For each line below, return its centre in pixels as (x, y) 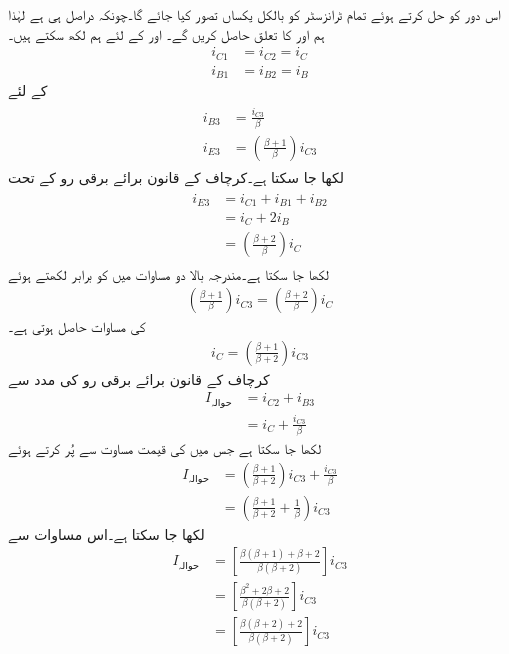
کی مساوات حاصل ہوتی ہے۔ (77, 326)
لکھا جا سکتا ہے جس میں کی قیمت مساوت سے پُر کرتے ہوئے (165, 447)
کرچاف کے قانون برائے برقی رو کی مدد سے (139, 378)
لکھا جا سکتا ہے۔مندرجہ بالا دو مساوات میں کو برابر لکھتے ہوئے (169, 273)
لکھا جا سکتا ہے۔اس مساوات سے (106, 533)
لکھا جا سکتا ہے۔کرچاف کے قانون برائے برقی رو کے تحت (176, 176)
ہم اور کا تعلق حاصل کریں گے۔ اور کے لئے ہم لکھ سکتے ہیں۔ (166, 33)
